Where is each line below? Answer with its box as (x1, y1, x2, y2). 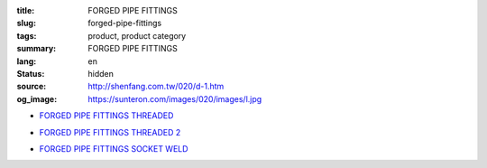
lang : (16, 55, 37, 67)
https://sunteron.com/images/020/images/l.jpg (87, 93, 262, 104)
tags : (16, 30, 37, 41)
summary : (16, 43, 57, 54)
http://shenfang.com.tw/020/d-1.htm (87, 81, 225, 92)
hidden (87, 68, 115, 79)
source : (16, 81, 47, 92)
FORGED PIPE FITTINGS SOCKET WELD (39, 143, 188, 154)
